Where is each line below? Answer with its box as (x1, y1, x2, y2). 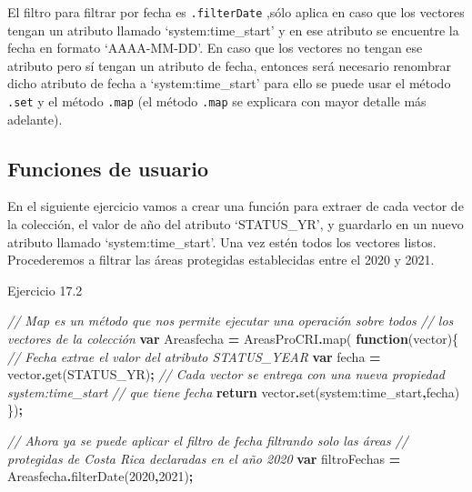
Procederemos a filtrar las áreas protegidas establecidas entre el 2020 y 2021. (7, 250, 435, 269)
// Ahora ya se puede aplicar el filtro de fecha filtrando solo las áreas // (7, 431, 408, 450)
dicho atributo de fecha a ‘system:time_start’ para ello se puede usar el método (7, 74, 451, 93)
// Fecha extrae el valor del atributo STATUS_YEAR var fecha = (7, 346, 381, 366)
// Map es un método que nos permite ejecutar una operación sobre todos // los (7, 311, 454, 330)
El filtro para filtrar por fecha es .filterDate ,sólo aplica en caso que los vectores (7, 3, 465, 21)
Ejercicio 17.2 (7, 280, 83, 299)
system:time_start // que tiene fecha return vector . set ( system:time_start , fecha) (7, 382, 460, 401)
